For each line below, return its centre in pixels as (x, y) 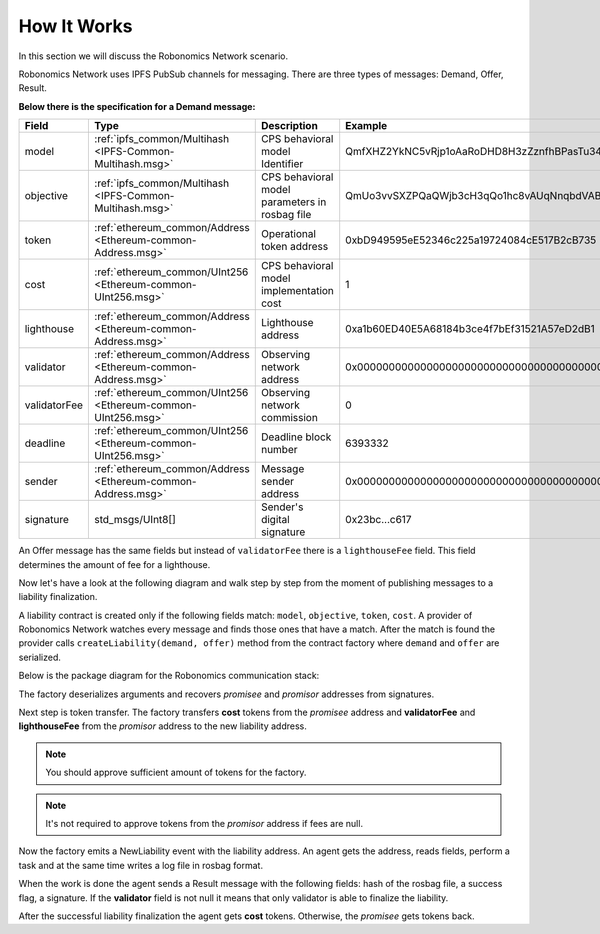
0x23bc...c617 (378, 520)
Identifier (282, 164)
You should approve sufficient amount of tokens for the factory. (176, 772)
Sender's (282, 507)
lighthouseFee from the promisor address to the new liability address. (162, 726)
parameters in (293, 202)
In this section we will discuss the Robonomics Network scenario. (153, 56)
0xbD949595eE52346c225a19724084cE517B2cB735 (471, 240)
